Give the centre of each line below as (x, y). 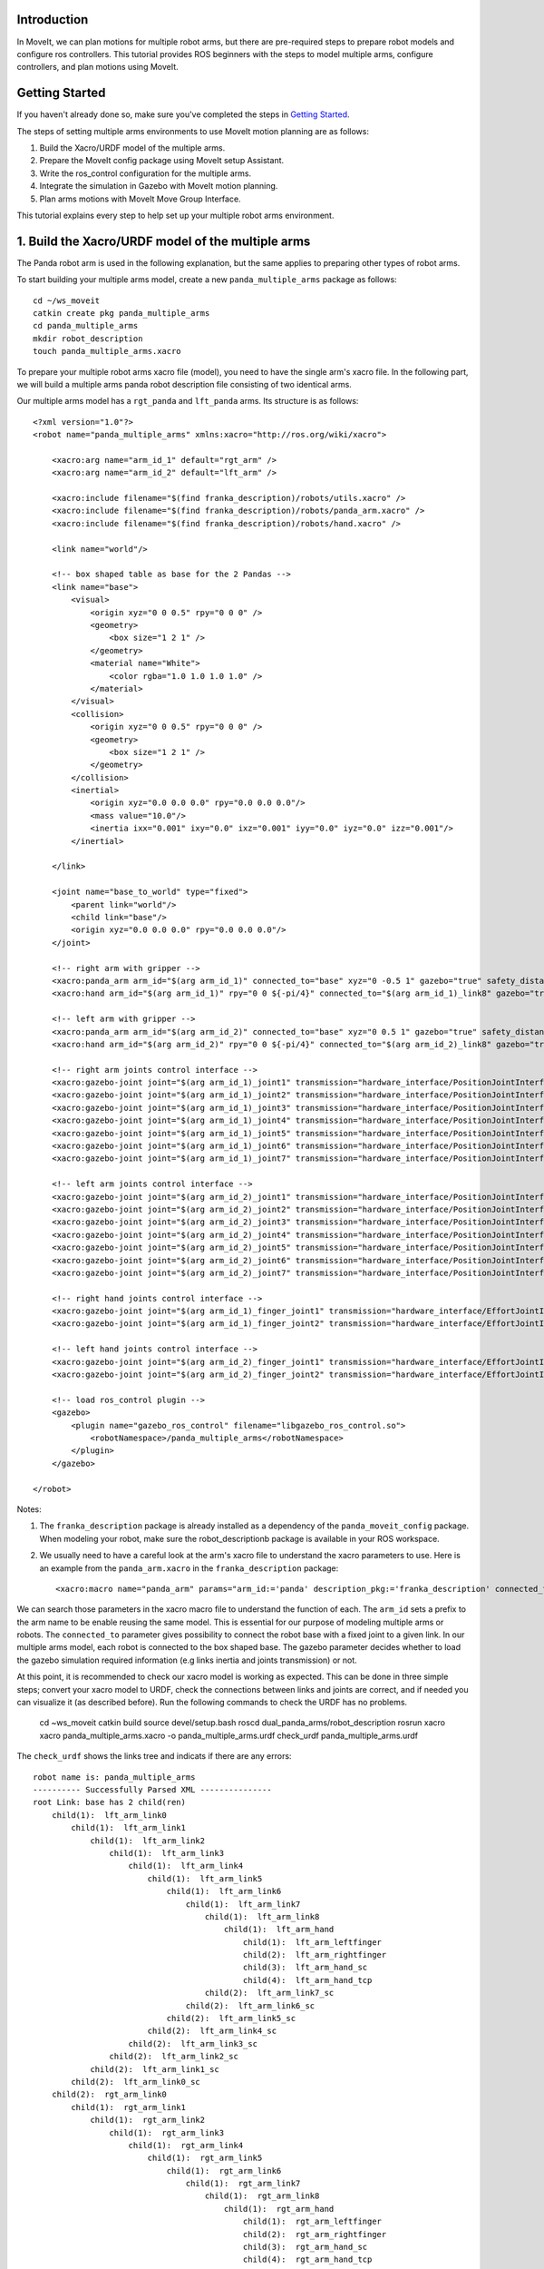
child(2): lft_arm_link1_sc (155, 2069)
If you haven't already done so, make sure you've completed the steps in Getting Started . (183, 114)
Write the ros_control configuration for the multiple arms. (146, 173)
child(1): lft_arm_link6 (224, 1891)
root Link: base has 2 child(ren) (109, 1802)
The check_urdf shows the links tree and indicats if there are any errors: (154, 1756)
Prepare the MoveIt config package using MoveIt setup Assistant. (162, 161)
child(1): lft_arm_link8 (262, 1916)
